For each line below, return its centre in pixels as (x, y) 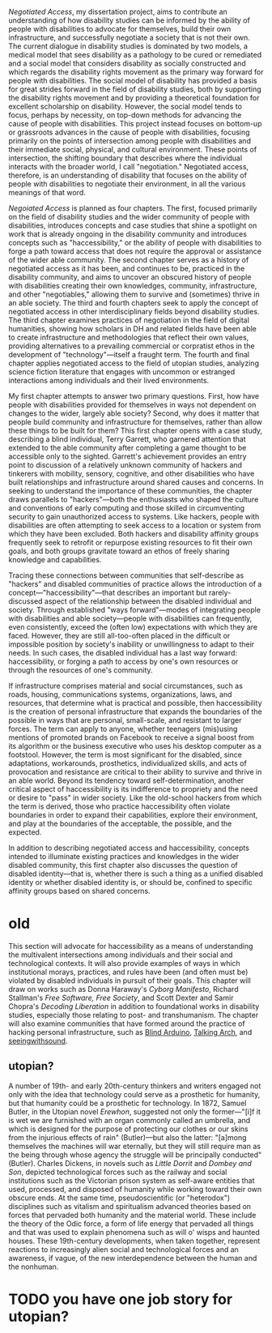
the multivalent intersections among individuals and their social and (121, 955)
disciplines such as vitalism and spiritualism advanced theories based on (130, 1206)
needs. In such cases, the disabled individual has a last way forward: (123, 653)
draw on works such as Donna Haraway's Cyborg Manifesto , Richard (123, 989)
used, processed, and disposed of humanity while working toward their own (135, 1189)
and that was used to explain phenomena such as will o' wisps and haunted (134, 1232)
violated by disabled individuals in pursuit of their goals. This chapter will (130, 981)
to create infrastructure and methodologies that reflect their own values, (129, 337)
